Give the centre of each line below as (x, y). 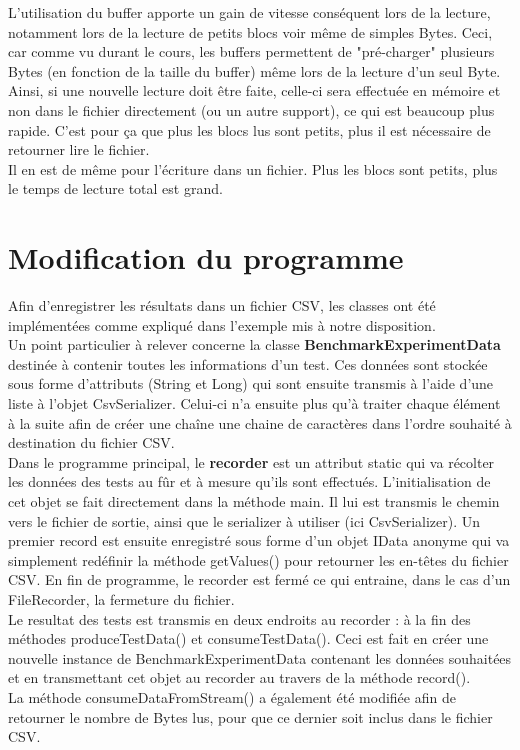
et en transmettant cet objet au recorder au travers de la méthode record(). (239, 677)
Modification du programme (206, 257)
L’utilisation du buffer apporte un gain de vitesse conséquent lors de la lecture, (249, 12)
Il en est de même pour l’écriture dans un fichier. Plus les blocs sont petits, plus (253, 168)
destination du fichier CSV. (91, 442)
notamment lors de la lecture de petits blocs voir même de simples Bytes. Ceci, (250, 31)
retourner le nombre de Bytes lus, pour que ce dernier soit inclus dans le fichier (250, 716)
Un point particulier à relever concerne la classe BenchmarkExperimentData (254, 344)
